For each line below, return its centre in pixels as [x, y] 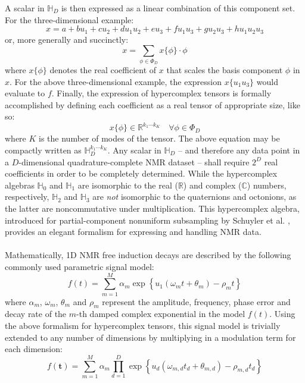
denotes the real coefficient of [103, 69]
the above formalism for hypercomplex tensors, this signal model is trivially [143, 326]
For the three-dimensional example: [69, 19]
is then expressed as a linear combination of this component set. [178, 8]
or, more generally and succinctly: [67, 39]
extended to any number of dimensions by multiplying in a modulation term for [150, 337]
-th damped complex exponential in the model [161, 314]
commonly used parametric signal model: [80, 266]
